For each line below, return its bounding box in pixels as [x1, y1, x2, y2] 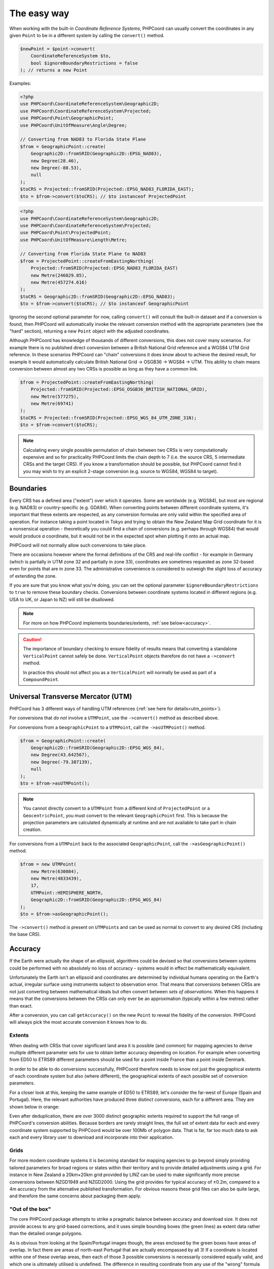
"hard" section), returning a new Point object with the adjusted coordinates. [9, 328, 170, 334]
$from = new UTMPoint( [20, 861, 77, 867]
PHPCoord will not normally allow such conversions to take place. [9, 542, 147, 548]
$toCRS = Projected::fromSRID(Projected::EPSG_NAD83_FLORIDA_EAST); [20, 186, 194, 192]
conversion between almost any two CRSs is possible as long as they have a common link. [9, 365, 198, 372]
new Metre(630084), [30, 869, 80, 874]
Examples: [9, 80, 31, 86]
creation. [23, 826, 42, 832]
